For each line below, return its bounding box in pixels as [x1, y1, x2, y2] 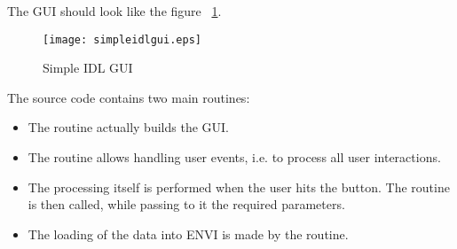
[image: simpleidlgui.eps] [43, 33, 201, 46]
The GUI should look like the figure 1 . [7, 2, 222, 19]
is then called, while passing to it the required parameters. [28, 195, 345, 214]
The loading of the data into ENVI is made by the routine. [28, 224, 349, 243]
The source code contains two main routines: [7, 88, 250, 106]
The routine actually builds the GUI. [28, 118, 229, 136]
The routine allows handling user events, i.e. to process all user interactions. [28, 148, 441, 167]
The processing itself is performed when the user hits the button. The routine [28, 177, 450, 196]
